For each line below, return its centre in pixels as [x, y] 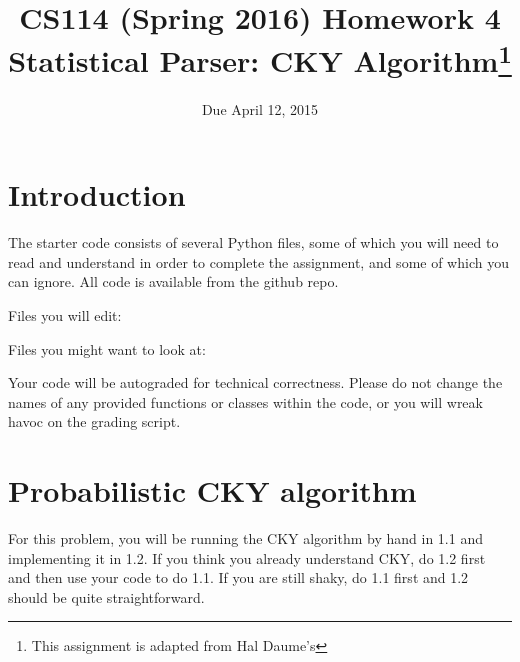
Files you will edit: [65, 314]
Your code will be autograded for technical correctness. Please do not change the [255, 382]
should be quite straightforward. [106, 596]
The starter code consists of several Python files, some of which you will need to [253, 242]
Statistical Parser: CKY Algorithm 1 [260, 58]
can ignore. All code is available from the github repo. [173, 281]
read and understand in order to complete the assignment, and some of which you [258, 261]
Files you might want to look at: [107, 348]
